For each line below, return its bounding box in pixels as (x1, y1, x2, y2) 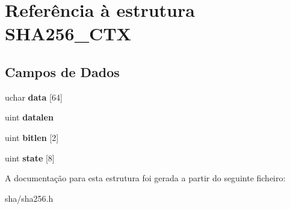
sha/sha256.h (5, 192, 54, 204)
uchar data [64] (5, 90, 63, 103)
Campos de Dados (5, 62, 120, 81)
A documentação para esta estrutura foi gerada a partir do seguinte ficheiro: (5, 172, 286, 184)
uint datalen (5, 111, 54, 123)
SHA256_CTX (5, 21, 132, 46)
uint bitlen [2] (5, 131, 59, 143)
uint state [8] (5, 151, 55, 164)
